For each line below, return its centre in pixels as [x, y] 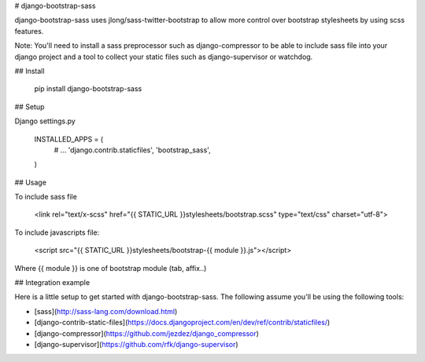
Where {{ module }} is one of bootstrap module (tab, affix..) [111, 268]
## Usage [31, 182]
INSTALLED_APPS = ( [69, 139]
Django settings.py [45, 121]
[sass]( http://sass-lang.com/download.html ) [106, 311]
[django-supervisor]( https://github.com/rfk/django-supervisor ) [137, 344]
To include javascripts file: [57, 232]
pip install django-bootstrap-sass [88, 89]
